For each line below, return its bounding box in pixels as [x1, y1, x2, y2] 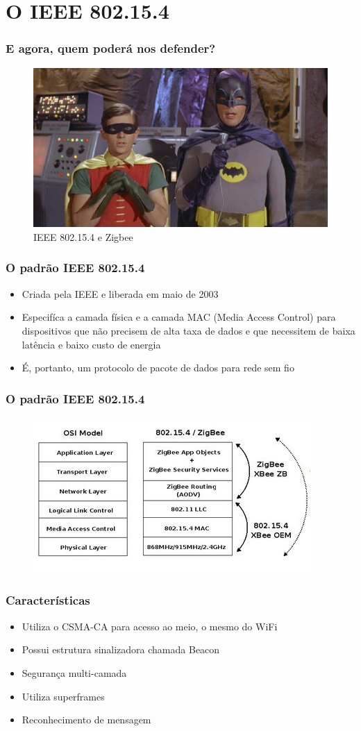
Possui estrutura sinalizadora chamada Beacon [22, 642, 220, 657]
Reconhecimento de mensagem [22, 712, 151, 727]
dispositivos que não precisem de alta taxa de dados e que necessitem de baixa [22, 323, 355, 337]
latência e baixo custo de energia [22, 337, 161, 351]
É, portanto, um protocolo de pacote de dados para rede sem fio [22, 360, 294, 375]
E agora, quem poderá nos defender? [6, 40, 216, 57]
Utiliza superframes [22, 689, 105, 703]
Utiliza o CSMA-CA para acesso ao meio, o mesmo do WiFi [22, 619, 278, 633]
